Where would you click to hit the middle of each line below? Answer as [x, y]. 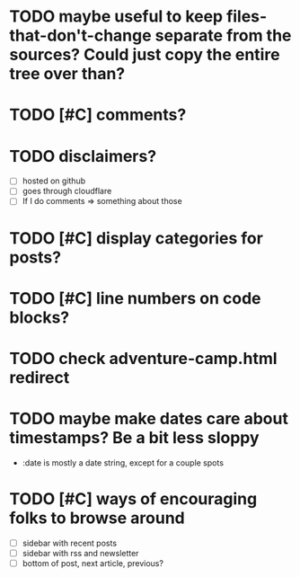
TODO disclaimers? [83, 156]
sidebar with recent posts [70, 543]
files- [247, 17]
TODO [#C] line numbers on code [136, 298]
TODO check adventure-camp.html [143, 359]
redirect [40, 378]
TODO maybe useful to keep [116, 17]
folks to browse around [97, 518]
